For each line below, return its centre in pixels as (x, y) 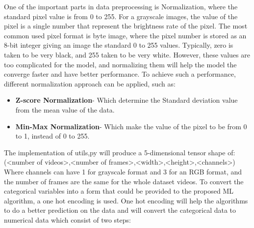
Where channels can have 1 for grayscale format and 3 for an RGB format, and (123, 171)
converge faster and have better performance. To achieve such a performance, (120, 74)
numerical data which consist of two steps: (67, 219)
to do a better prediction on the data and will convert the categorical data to (120, 210)
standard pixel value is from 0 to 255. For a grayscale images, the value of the (121, 16)
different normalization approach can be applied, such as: (90, 83)
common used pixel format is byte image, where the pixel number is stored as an (125, 35)
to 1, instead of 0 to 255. (52, 136)
